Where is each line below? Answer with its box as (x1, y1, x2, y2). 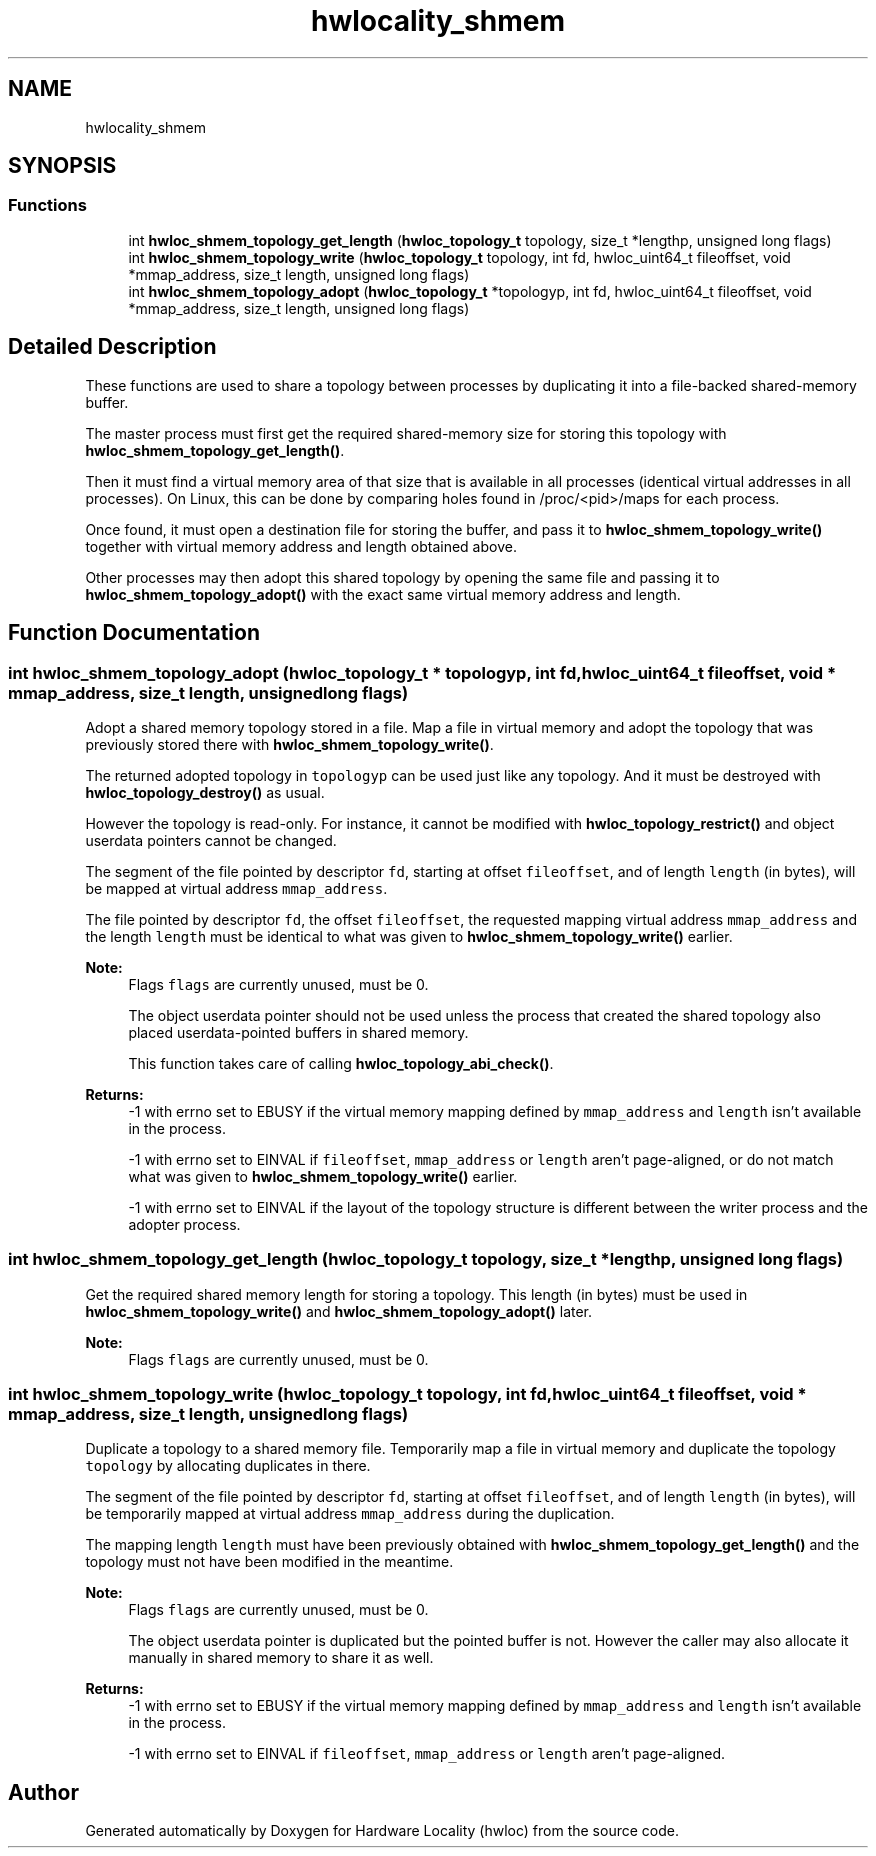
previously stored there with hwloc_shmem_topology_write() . (85, 735, 494, 753)
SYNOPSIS (8, 153, 117, 179)
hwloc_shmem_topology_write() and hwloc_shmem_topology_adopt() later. (85, 1302, 593, 1320)
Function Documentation (8, 620, 260, 646)
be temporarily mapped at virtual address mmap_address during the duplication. (85, 1505, 615, 1523)
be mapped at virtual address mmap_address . (85, 879, 388, 897)
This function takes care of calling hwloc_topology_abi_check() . (128, 1054, 554, 1072)
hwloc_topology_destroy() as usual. (85, 783, 325, 801)
